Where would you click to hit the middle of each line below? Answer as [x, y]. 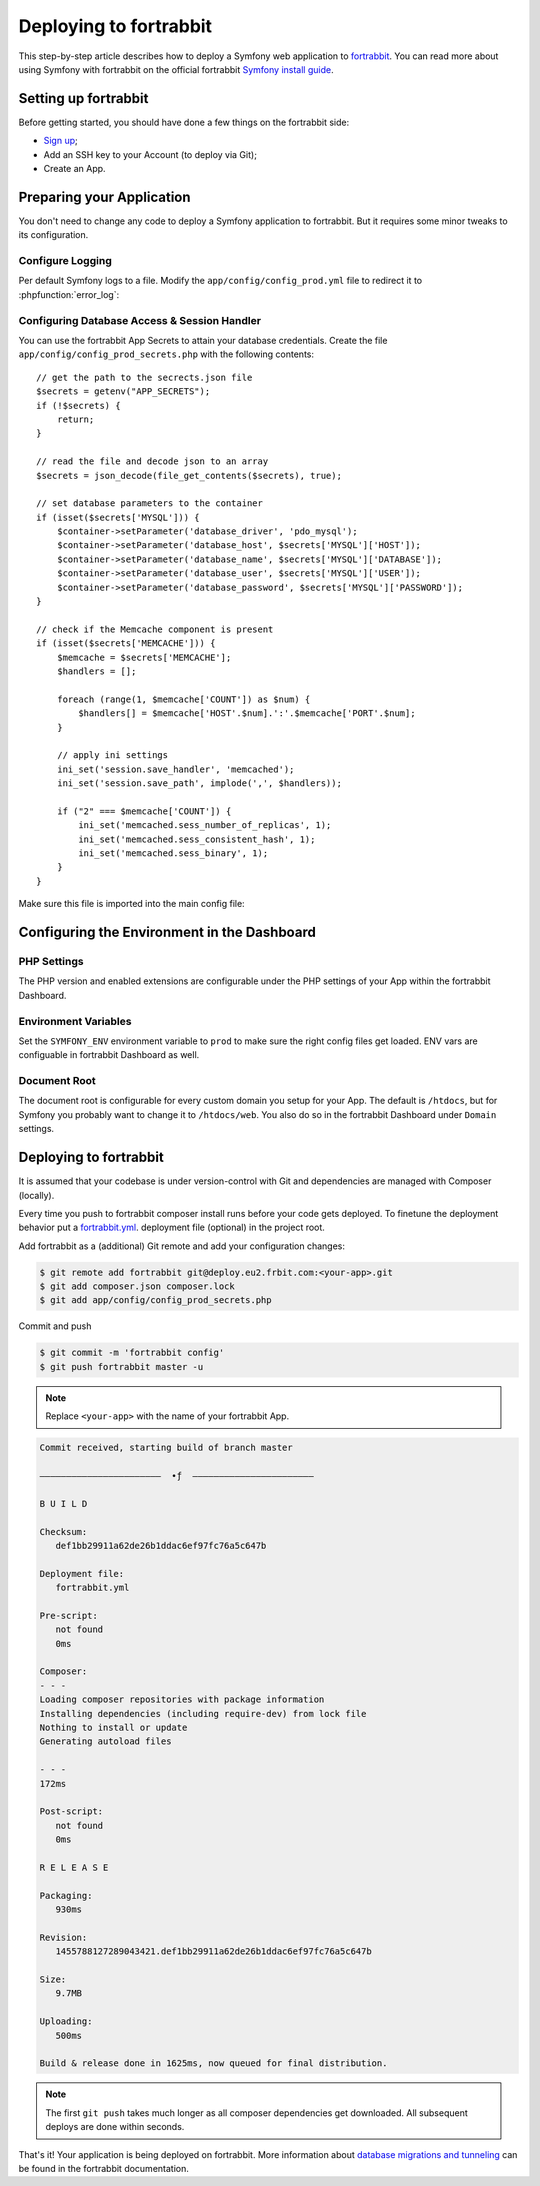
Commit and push [55, 1326]
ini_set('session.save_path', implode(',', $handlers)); [199, 783]
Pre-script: [69, 1615]
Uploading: [66, 2021]
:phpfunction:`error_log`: [69, 294]
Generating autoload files [105, 1741]
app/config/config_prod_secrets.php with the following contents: [166, 354]
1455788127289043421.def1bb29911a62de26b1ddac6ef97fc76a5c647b [213, 1951]
